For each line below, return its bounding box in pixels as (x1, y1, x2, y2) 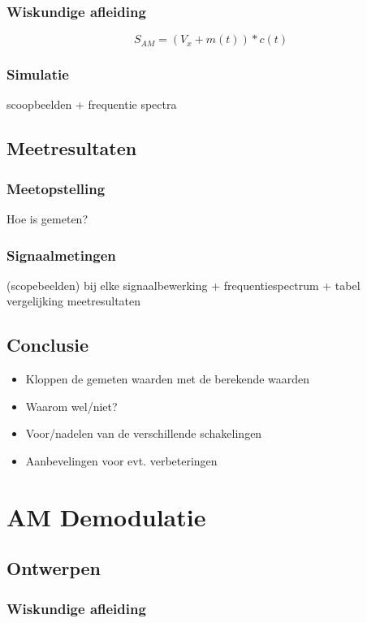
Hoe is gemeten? (6, 210, 88, 227)
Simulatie (6, 64, 69, 84)
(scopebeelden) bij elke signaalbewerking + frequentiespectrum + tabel (6, 276, 361, 293)
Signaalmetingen (6, 244, 116, 265)
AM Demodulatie (6, 500, 206, 533)
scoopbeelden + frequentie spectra (6, 96, 177, 113)
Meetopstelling (6, 178, 106, 198)
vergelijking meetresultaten (6, 292, 141, 309)
